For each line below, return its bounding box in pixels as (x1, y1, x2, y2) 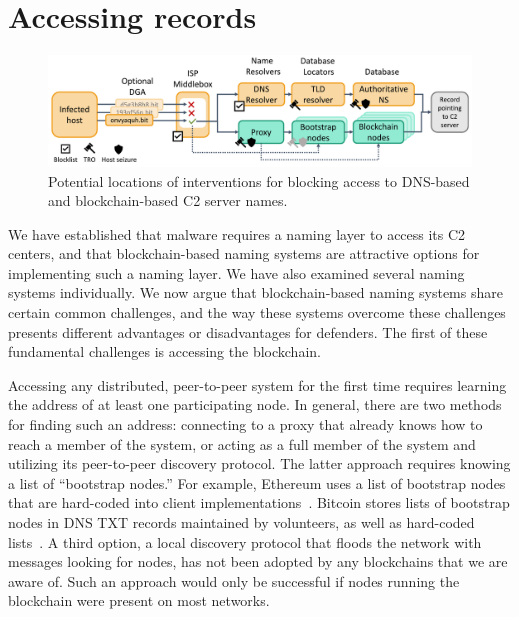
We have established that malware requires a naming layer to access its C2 (8, 223, 466, 244)
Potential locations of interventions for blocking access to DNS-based (48, 170, 470, 191)
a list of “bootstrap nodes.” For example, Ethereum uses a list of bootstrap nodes (8, 472, 506, 493)
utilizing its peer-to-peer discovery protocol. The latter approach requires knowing (8, 453, 511, 474)
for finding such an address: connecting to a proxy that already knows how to (8, 414, 483, 435)
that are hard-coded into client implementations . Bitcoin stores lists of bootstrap (8, 492, 510, 513)
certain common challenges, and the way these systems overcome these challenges (8, 302, 506, 323)
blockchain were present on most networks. (8, 590, 270, 611)
